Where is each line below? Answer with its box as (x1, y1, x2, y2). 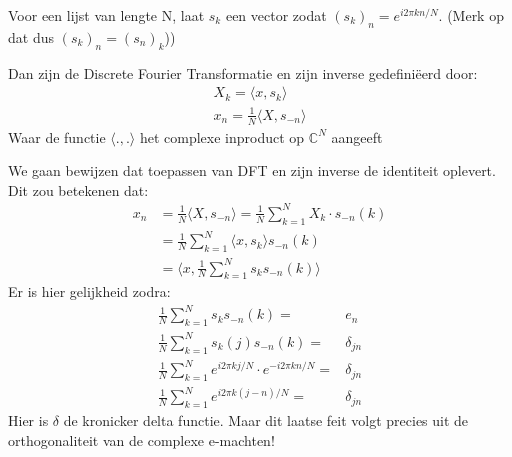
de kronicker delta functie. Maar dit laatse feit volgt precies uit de (63, 410, 469, 431)
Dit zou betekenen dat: (8, 179, 149, 200)
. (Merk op (438, 5, 504, 25)
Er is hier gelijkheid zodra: (8, 281, 171, 302)
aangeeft (331, 126, 383, 147)
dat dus (8, 26, 54, 47)
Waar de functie (8, 126, 106, 147)
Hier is (8, 410, 49, 431)
